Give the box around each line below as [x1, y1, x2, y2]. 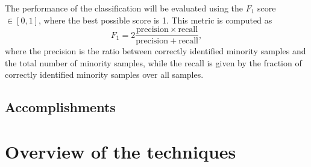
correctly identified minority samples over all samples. [5, 68, 204, 81]
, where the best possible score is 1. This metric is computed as [38, 13, 272, 26]
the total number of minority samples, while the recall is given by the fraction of [5, 56, 302, 69]
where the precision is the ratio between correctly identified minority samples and [5, 45, 306, 57]
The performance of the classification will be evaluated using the [5, 2, 243, 14]
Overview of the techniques [5, 139, 236, 163]
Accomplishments [5, 98, 116, 116]
